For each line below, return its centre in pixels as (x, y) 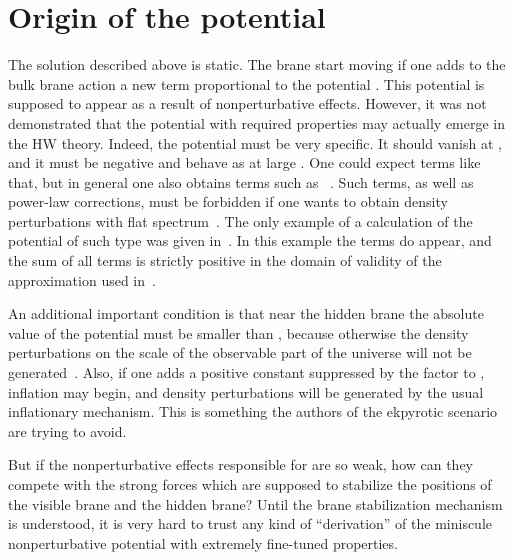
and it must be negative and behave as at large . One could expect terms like (244, 162)
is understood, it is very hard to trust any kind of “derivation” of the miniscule (250, 523)
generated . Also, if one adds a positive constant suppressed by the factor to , (246, 372)
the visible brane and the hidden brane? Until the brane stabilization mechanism (255, 503)
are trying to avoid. (67, 430)
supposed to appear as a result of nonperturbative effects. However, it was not (247, 103)
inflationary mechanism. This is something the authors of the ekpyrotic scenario (253, 411)
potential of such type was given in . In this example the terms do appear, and (250, 240)
